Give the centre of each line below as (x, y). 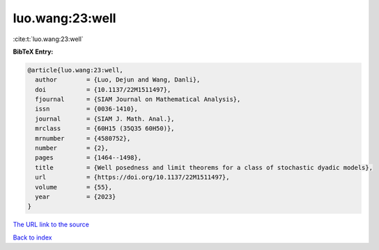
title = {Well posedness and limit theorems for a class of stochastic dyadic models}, (204, 167)
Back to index (32, 237)
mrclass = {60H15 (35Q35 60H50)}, (105, 128)
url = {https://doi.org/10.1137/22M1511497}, (132, 177)
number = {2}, (72, 148)
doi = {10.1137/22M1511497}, (103, 89)
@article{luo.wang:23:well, (75, 70)
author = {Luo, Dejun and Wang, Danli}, (118, 80)
